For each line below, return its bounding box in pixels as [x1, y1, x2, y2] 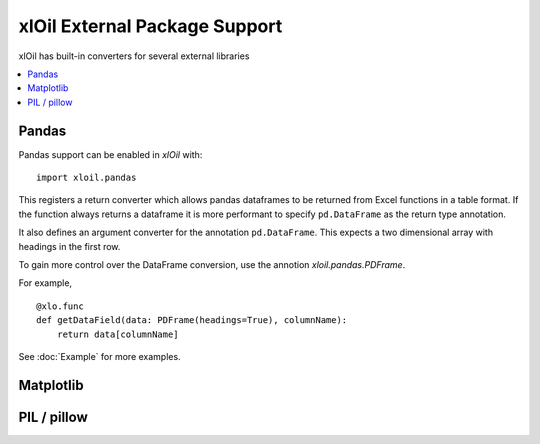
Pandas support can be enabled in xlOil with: [18, 148, 203, 160]
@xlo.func [36, 300, 84, 312]
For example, [18, 277, 73, 289]
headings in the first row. [18, 240, 121, 252]
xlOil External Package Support [18, 15, 283, 37]
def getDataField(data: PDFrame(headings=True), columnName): [36, 315, 348, 326]
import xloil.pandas [36, 172, 137, 184]
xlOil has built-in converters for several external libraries [18, 50, 250, 62]
